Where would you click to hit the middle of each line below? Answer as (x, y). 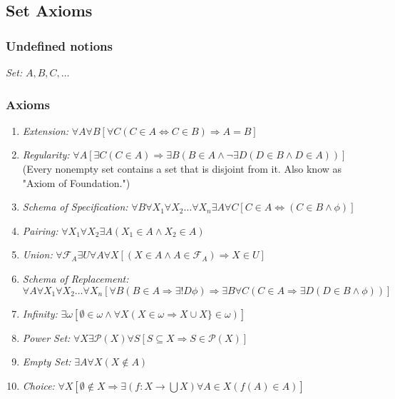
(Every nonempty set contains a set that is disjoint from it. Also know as (182, 168)
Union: (37, 254)
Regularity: (46, 155)
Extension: (46, 130)
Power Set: (46, 337)
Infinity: (40, 313)
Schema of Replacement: (76, 278)
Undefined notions (59, 45)
